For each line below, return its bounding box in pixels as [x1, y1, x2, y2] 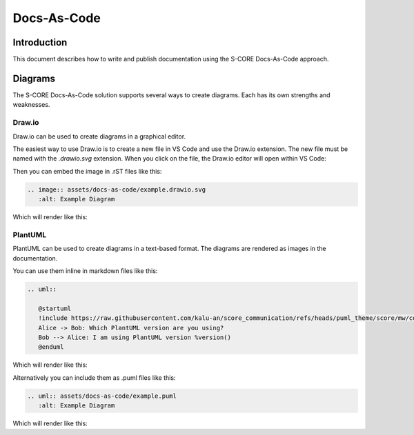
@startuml [38, 304, 72, 312]
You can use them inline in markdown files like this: [12, 266, 158, 275]
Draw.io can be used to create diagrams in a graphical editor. [12, 132, 186, 141]
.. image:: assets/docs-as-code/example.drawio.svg [27, 185, 206, 193]
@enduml [38, 343, 64, 351]
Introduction [12, 37, 68, 48]
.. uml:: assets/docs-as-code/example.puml [27, 392, 177, 400]
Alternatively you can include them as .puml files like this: [12, 373, 176, 382]
